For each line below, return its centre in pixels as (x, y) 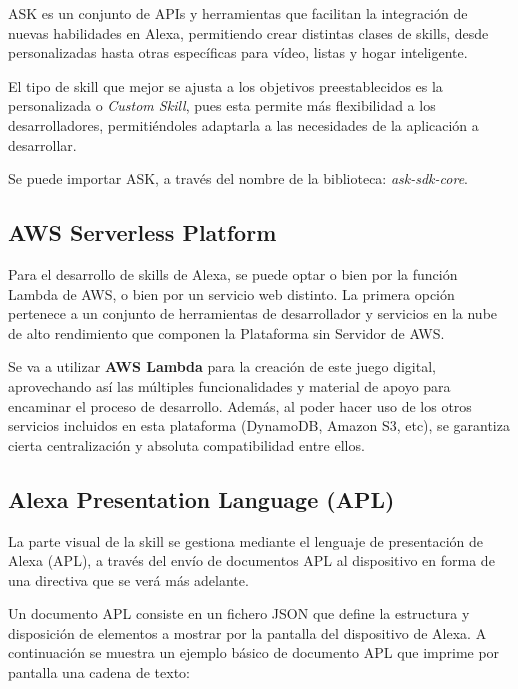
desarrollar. (42, 144)
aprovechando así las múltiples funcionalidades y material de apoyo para (229, 385)
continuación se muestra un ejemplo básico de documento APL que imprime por (254, 652)
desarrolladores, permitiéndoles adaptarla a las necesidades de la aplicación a (243, 124)
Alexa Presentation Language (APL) (201, 498)
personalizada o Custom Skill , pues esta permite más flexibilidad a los (222, 105)
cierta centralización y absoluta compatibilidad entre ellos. (186, 444)
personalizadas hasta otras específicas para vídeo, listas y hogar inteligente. (238, 52)
